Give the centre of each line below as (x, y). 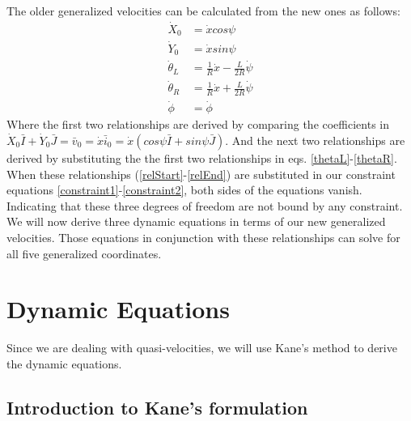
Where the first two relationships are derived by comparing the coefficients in (198, 124)
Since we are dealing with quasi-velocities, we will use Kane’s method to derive (202, 348)
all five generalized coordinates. (84, 253)
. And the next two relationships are (315, 140)
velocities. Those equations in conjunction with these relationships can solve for (203, 237)
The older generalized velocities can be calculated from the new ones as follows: (203, 11)
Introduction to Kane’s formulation (157, 407)
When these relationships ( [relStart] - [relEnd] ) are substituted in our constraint (201, 174)
